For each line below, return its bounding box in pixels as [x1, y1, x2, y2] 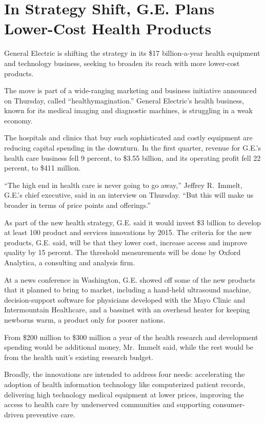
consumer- [213, 399, 245, 410]
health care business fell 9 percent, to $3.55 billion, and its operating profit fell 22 [4, 152, 261, 163]
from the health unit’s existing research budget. [4, 351, 153, 362]
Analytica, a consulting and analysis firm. [4, 257, 135, 267]
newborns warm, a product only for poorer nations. [4, 314, 166, 325]
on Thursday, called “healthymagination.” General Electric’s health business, [4, 95, 244, 105]
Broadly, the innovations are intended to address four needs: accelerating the [4, 369, 245, 379]
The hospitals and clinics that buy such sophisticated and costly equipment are [4, 132, 253, 143]
